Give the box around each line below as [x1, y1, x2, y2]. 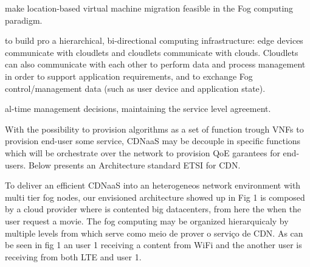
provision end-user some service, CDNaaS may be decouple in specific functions [5, 134, 301, 147]
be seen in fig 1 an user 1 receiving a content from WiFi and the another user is [5, 238, 302, 251]
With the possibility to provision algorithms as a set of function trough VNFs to [5, 122, 304, 135]
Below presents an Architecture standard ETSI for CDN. [29, 158, 241, 171]
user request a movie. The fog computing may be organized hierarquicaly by [5, 214, 289, 227]
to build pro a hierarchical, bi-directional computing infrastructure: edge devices [5, 34, 303, 47]
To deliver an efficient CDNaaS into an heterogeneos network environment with [5, 179, 301, 192]
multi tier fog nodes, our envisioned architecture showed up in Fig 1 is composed [5, 190, 305, 203]
